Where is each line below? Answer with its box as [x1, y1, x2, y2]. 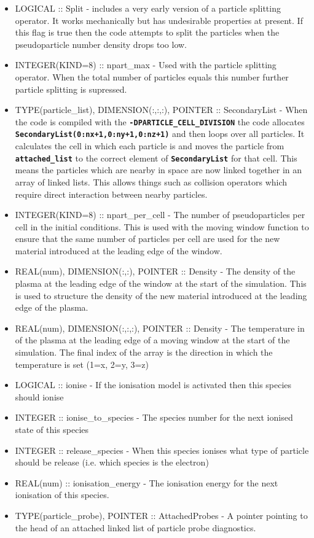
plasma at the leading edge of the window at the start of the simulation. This [15, 277, 307, 290]
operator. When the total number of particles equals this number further [15, 70, 289, 83]
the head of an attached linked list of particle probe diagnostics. [15, 521, 256, 534]
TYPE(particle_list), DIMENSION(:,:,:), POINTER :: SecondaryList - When [15, 103, 308, 116]
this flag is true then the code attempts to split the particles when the [15, 26, 280, 39]
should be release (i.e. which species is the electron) [15, 456, 209, 469]
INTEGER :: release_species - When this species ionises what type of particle [15, 443, 309, 456]
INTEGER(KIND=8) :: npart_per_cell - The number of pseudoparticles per [15, 208, 305, 221]
